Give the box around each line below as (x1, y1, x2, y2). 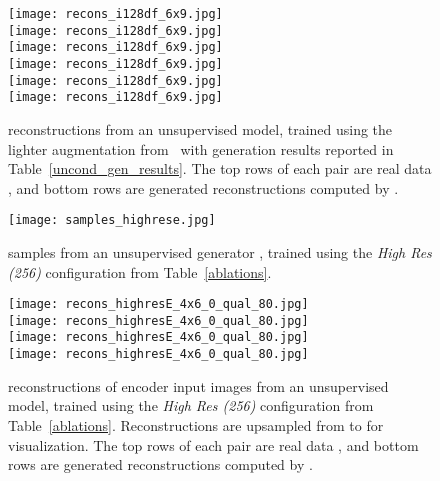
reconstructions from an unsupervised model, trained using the (8, 118, 393, 139)
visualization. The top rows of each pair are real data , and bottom (8, 434, 419, 455)
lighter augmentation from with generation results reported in (8, 138, 394, 159)
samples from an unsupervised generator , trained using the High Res (8, 241, 432, 262)
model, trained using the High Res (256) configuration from (8, 395, 374, 416)
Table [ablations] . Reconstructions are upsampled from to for (8, 414, 384, 435)
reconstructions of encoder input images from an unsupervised (8, 375, 389, 396)
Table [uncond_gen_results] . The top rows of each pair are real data (8, 158, 432, 179)
